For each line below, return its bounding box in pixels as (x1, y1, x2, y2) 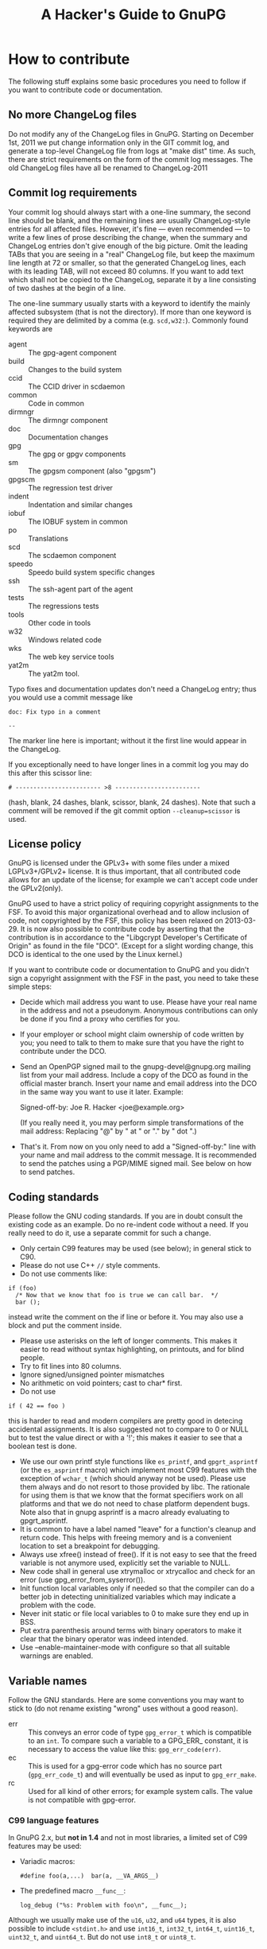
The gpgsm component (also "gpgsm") (28, 466, 157, 475)
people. (19, 1353, 45, 1362)
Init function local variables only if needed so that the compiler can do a (19, 1583, 255, 1593)
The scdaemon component (28, 550, 117, 560)
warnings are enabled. (19, 1651, 94, 1660)
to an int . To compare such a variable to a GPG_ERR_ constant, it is (28, 1736, 249, 1746)
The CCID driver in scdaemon (28, 382, 126, 391)
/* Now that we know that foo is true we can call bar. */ (15, 1292, 219, 1300)
